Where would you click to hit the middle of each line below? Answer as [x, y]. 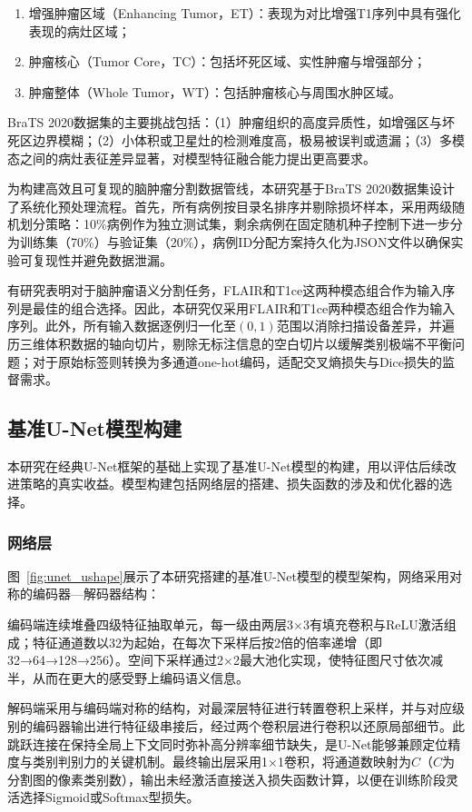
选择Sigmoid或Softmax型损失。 [109, 797]
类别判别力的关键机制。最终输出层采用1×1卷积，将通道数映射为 [221, 762]
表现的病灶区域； [79, 30]
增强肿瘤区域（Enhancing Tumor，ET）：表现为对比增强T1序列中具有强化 [245, 13]
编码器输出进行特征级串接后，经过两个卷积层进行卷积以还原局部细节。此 [248, 726]
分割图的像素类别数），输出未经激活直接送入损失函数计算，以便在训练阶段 [226, 779]
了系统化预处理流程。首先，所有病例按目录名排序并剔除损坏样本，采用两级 [230, 206]
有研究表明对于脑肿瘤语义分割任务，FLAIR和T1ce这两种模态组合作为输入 [225, 290]
